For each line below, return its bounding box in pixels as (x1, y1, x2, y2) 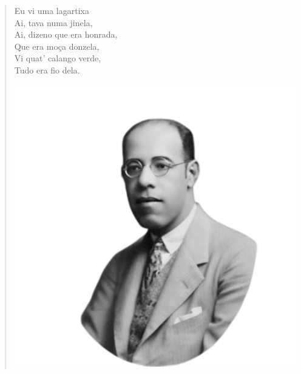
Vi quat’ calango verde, (14, 52, 101, 64)
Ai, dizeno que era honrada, (14, 28, 118, 41)
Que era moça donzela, (14, 39, 100, 52)
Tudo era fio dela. (14, 63, 80, 76)
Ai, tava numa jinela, (14, 16, 93, 29)
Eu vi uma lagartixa (14, 4, 89, 16)
